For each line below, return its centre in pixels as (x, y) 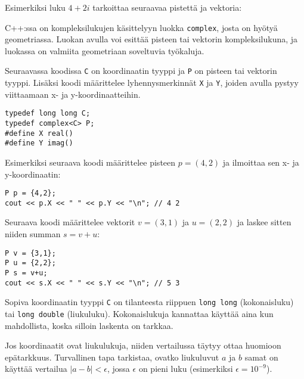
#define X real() (39, 133)
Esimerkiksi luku (35, 7)
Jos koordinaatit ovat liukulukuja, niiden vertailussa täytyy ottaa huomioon (143, 345)
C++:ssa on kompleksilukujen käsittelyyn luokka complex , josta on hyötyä (141, 27)
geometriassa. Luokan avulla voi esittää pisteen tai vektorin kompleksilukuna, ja (151, 39)
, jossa (119, 369)
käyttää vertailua (36, 369)
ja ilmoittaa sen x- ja (261, 162)
